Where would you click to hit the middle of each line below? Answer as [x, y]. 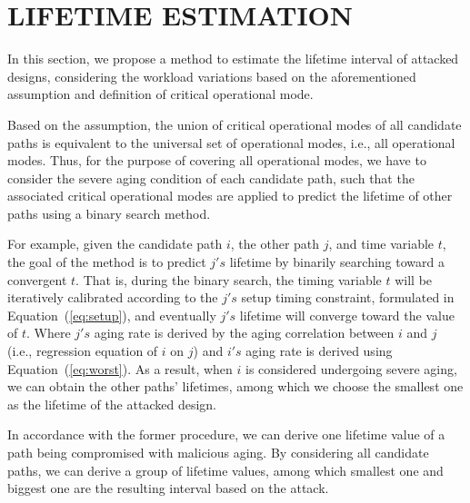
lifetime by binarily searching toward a [337, 262]
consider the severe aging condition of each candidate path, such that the [211, 178]
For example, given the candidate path [115, 244]
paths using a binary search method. [109, 213]
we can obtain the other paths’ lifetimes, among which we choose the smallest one [235, 386]
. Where [49, 333]
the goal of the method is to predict [107, 262]
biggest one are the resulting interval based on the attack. [168, 488]
